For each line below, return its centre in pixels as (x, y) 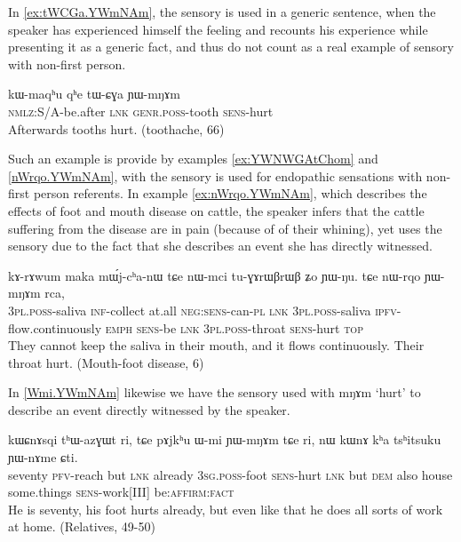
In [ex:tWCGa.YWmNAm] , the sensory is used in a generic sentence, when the (222, 12)
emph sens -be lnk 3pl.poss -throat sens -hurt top (234, 327)
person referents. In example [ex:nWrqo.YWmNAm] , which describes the (230, 193)
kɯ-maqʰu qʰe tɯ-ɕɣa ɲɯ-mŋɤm (94, 94)
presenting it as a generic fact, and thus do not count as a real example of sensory (231, 47)
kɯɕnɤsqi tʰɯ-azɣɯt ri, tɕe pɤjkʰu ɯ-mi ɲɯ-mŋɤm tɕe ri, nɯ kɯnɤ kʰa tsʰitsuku (225, 439)
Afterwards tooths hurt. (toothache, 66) (116, 128)
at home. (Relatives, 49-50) (82, 526)
